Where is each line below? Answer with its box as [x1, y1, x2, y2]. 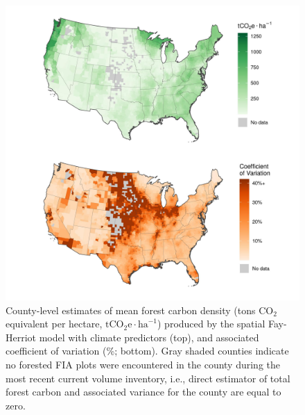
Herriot [6, 329, 37, 344]
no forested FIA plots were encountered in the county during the [6, 357, 281, 371]
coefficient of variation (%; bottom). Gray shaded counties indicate [6, 343, 289, 358]
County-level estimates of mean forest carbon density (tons [6, 302, 256, 317]
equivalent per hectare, [6, 316, 103, 331]
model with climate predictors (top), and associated [39, 329, 259, 344]
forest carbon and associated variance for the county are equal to [6, 384, 281, 399]
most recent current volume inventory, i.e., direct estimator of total [6, 371, 290, 385]
